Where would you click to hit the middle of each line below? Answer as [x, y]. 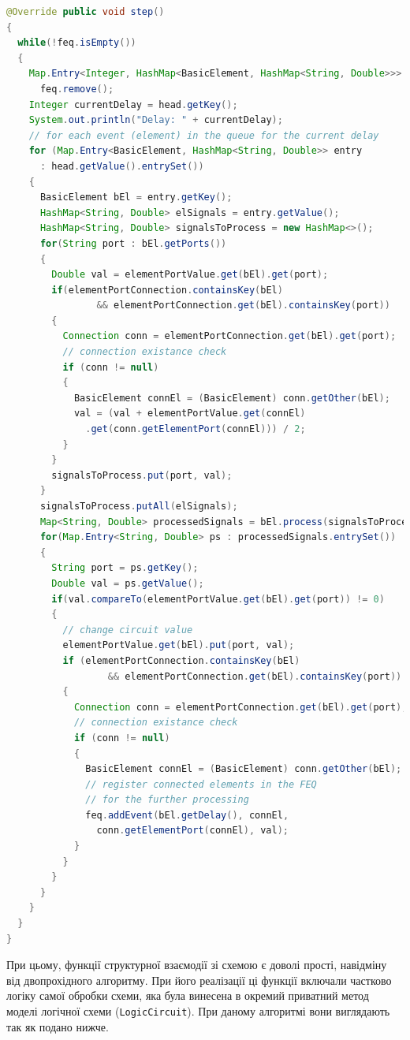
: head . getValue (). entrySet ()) [122, 166]
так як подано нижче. [58, 1026]
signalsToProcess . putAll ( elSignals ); [139, 506]
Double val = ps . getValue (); [128, 583]
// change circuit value [128, 630]
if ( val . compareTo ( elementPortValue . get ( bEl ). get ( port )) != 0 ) [218, 599]
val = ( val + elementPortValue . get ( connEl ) [190, 414]
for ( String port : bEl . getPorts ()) [133, 243]
